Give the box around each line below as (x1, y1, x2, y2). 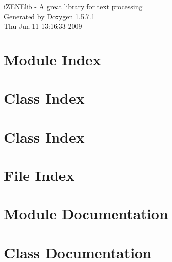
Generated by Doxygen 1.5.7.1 (4, 11, 95, 21)
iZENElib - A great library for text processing (4, 1, 143, 11)
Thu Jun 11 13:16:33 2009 (4, 21, 82, 31)
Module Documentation (4, 204, 168, 224)
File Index (4, 165, 75, 185)
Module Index (4, 49, 101, 69)
